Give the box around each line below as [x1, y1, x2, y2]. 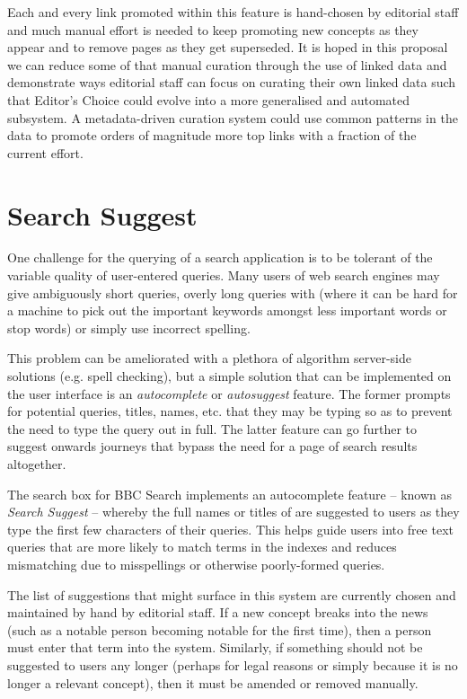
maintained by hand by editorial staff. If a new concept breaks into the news [7, 603, 428, 622]
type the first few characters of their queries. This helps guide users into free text [7, 519, 454, 538]
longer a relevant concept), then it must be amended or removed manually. [7, 673, 419, 692]
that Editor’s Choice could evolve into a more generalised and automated [7, 90, 410, 109]
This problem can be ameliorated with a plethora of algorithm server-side [7, 349, 412, 367]
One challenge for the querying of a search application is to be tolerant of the [7, 248, 433, 267]
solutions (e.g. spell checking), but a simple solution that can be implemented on [7, 367, 452, 385]
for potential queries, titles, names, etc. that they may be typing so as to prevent [7, 402, 453, 420]
